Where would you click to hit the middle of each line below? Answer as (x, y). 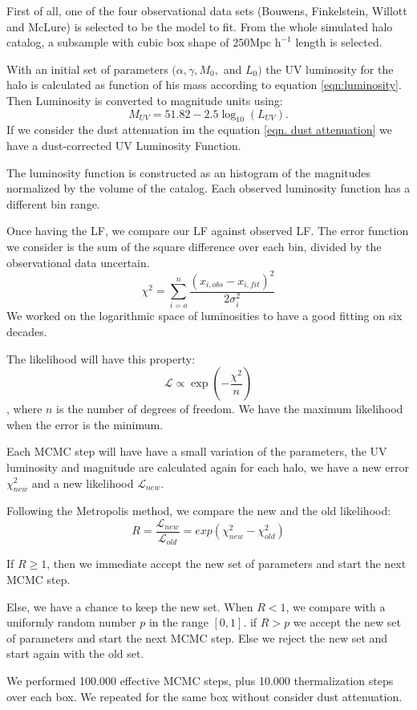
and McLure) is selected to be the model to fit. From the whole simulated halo (200, 26)
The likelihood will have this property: (101, 358)
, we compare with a (336, 606)
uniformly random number (71, 622)
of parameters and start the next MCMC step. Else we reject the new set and (197, 637)
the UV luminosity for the (330, 69)
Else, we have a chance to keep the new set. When (130, 606)
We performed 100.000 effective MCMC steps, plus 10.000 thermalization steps (200, 680)
